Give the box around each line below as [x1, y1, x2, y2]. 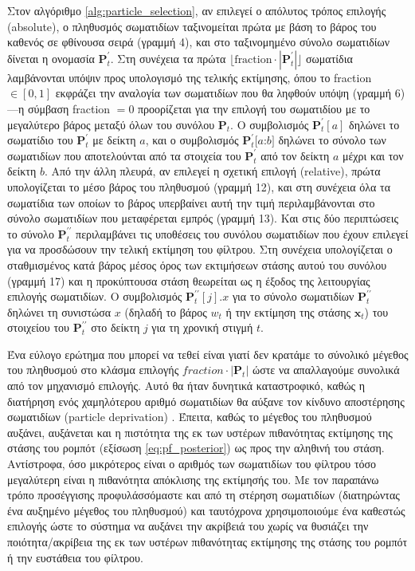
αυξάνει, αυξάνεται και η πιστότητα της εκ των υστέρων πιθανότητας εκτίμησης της [7, 423, 393, 440]
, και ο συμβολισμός [145, 132, 239, 148]
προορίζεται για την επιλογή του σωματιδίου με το [138, 100, 370, 116]
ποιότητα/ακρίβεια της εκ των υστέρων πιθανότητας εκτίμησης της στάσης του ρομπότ [7, 534, 408, 549]
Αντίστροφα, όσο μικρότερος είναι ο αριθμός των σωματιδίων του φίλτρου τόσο [7, 455, 377, 472]
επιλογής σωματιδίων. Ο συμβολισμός [7, 288, 182, 305]
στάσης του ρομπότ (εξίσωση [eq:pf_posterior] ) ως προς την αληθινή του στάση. [7, 439, 385, 456]
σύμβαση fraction [27, 100, 111, 116]
